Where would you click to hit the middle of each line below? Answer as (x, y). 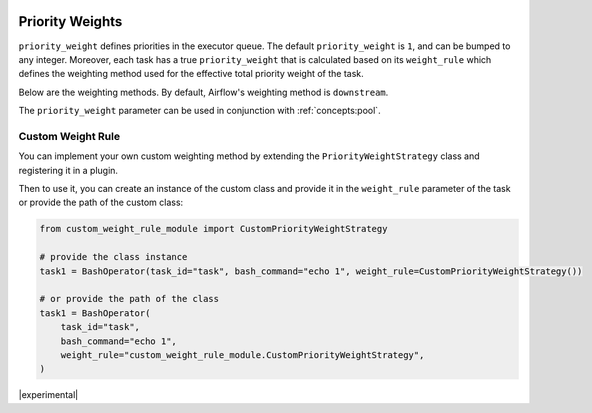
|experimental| (48, 395)
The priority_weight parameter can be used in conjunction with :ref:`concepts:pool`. (199, 111)
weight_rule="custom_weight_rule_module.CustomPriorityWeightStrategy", (242, 354)
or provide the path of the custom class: (101, 202)
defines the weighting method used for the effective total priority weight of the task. (191, 74)
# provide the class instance (113, 257)
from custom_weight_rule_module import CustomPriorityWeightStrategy (213, 229)
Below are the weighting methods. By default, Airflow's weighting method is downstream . (203, 92)
